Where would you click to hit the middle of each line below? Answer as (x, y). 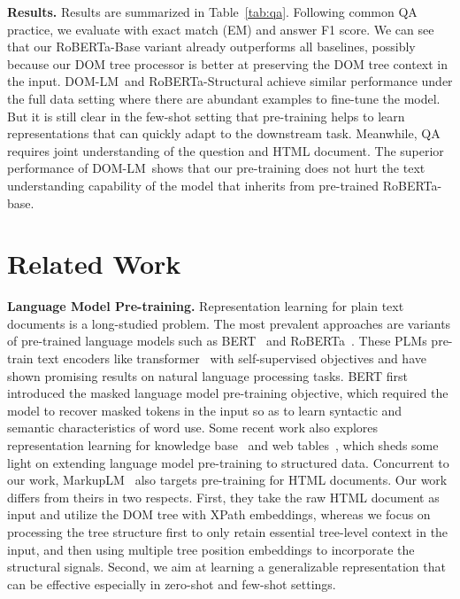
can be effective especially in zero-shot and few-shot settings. (172, 583)
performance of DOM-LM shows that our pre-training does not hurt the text (216, 168)
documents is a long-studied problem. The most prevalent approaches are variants (229, 323)
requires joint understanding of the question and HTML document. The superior (226, 150)
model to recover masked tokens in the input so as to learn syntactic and (205, 410)
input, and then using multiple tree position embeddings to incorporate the (211, 549)
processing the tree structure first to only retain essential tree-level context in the (228, 531)
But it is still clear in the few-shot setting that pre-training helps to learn (206, 116)
